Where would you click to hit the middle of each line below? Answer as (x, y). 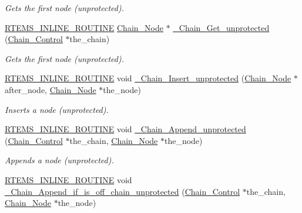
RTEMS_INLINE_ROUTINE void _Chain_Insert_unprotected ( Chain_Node (148, 78)
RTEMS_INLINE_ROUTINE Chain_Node (84, 27)
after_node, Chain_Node (51, 89)
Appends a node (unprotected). (59, 160)
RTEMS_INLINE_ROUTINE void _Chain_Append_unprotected (125, 129)
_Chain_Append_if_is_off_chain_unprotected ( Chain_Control (123, 191)
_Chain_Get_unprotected (221, 27)
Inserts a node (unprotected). (57, 109)
